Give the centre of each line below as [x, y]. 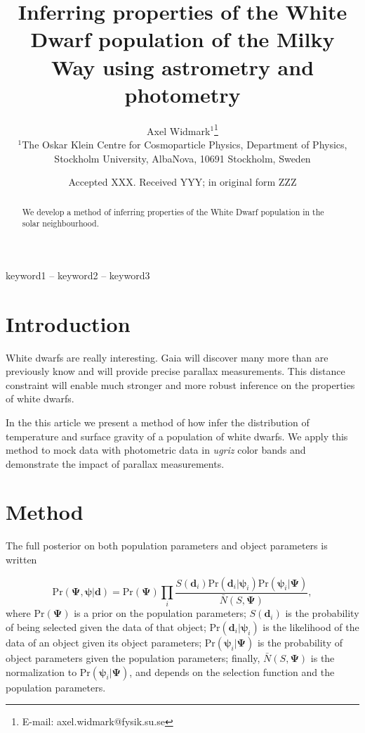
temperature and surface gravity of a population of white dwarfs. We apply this [177, 436]
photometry [182, 94]
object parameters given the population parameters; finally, [133, 657]
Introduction [68, 323]
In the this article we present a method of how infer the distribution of [158, 422]
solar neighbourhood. [60, 223]
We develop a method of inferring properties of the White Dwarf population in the [173, 211]
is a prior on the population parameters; [160, 613]
